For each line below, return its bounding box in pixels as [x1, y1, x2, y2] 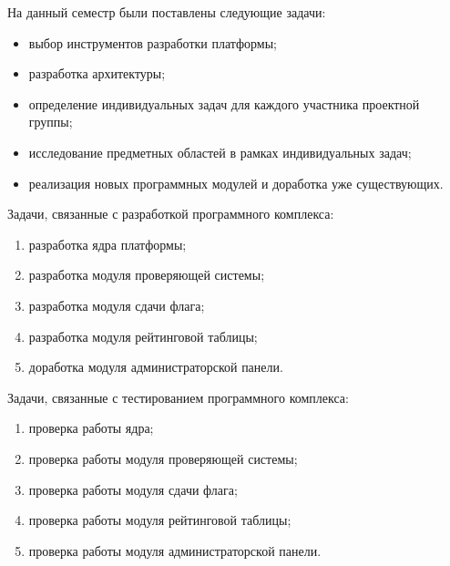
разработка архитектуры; [28, 64, 166, 83]
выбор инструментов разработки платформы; [28, 33, 277, 52]
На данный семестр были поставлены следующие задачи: [7, 3, 326, 21]
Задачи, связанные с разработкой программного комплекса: [7, 204, 334, 223]
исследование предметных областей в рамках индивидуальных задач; [28, 142, 412, 161]
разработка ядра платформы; [28, 234, 187, 253]
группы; [28, 112, 73, 131]
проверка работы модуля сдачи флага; [28, 479, 238, 499]
